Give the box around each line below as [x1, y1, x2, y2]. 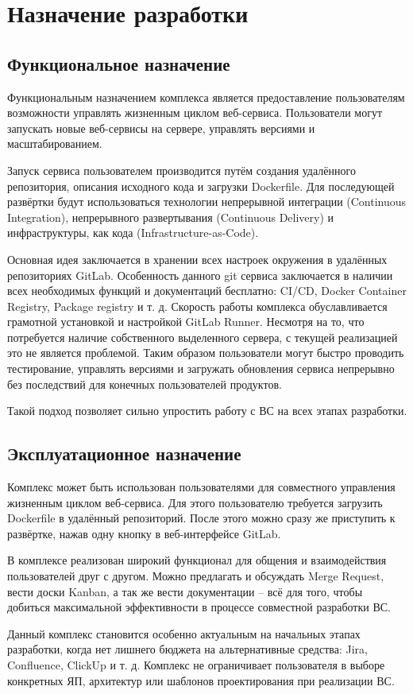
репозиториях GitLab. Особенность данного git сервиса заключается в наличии [7, 266, 393, 283]
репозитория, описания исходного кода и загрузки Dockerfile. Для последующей [7, 177, 395, 194]
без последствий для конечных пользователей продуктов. [7, 375, 282, 392]
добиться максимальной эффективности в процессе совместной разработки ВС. [7, 599, 391, 615]
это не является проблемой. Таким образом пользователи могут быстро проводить [7, 344, 404, 361]
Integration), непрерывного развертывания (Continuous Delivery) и [7, 208, 334, 225]
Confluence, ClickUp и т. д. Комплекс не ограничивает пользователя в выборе [7, 657, 385, 673]
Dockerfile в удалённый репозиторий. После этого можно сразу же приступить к [7, 510, 396, 526]
